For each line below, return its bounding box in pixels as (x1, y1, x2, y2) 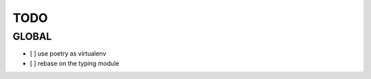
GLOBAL (12, 30, 52, 43)
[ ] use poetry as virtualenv (30, 49, 106, 58)
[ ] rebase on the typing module (30, 59, 120, 67)
